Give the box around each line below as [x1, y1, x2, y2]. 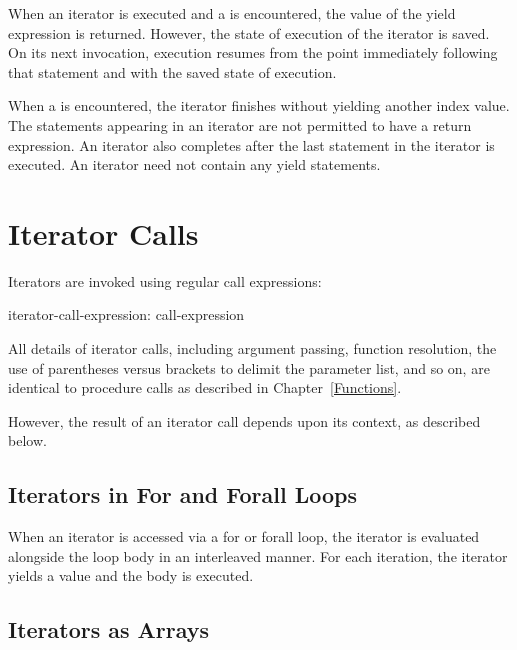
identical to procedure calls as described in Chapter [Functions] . [8, 377, 402, 398]
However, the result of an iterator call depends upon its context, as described [8, 410, 481, 431]
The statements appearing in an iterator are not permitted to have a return [8, 114, 472, 135]
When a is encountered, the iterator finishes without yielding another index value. [8, 95, 510, 116]
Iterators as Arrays [8, 614, 210, 645]
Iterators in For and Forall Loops [8, 479, 358, 510]
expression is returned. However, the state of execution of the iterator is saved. [8, 22, 490, 43]
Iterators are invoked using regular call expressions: [8, 270, 322, 291]
